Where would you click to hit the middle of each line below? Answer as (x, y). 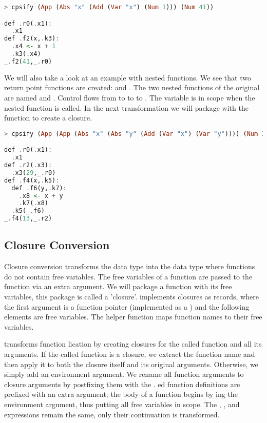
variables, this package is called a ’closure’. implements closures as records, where (131, 297)
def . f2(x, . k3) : (32, 39)
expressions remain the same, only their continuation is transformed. (112, 414)
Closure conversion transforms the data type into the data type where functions (130, 266)
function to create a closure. (48, 118)
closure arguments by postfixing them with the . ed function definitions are (122, 384)
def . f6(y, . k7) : (39, 188)
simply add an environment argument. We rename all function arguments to (124, 374)
